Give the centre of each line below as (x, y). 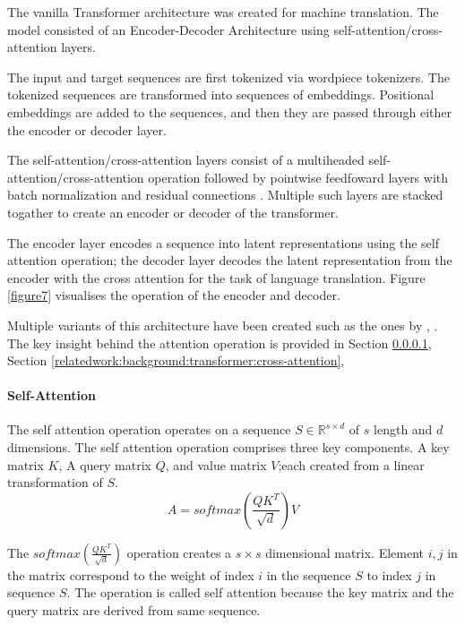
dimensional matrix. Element (345, 552)
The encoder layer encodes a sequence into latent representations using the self (224, 242)
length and (403, 429)
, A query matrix (105, 464)
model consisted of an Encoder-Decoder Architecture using (168, 29)
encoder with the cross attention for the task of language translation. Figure (216, 277)
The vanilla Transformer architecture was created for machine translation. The (223, 12)
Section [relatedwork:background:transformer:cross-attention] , (176, 360)
